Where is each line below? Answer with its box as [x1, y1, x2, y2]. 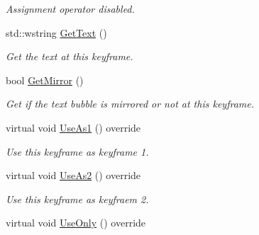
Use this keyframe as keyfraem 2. [6, 191, 149, 206]
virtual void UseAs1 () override [6, 120, 141, 134]
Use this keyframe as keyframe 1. [6, 144, 149, 159]
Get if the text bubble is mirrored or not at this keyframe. [6, 96, 254, 111]
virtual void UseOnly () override [6, 215, 146, 230]
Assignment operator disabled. [6, 1, 135, 16]
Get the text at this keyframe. [6, 49, 133, 64]
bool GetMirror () [6, 72, 84, 87]
